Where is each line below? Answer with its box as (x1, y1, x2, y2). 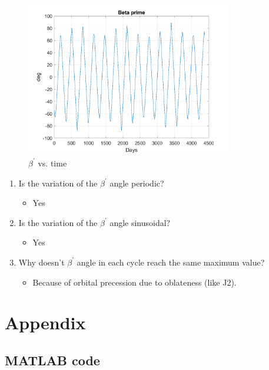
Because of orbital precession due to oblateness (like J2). (32, 276, 237, 288)
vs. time (38, 156, 67, 169)
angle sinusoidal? (109, 216, 171, 228)
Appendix (5, 310, 86, 335)
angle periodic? (109, 176, 164, 189)
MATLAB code (5, 351, 100, 369)
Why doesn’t (18, 256, 65, 268)
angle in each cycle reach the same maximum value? (77, 256, 265, 268)
